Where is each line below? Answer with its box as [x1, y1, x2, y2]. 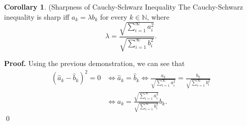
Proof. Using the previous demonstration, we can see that [4, 58, 185, 69]
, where [147, 11, 169, 22]
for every [100, 11, 128, 22]
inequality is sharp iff [4, 11, 70, 22]
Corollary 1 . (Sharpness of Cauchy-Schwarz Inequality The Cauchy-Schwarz [4, 2, 243, 12]
